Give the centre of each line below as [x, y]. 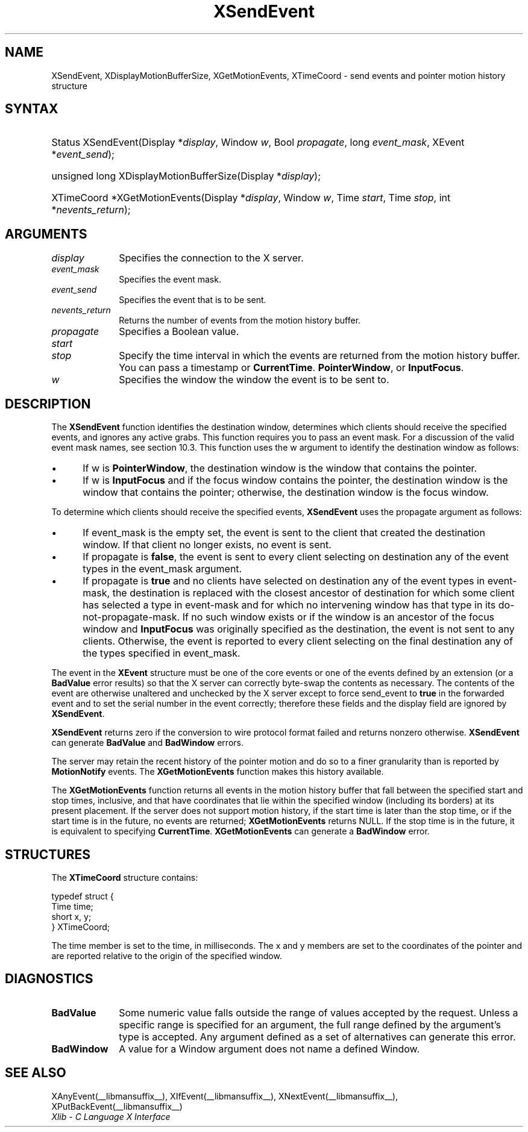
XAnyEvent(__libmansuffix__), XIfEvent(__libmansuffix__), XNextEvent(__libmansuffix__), [225, 1096]
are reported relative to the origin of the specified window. [167, 955]
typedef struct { [83, 896]
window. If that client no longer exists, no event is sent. [207, 545]
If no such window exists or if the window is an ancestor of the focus [338, 617]
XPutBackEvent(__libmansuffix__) [117, 1106]
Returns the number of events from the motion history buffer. [240, 321]
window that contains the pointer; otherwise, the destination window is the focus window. [286, 493]
